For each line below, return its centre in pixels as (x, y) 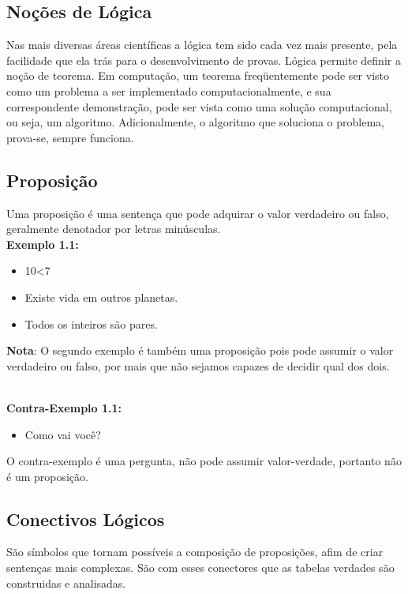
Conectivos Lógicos (86, 519)
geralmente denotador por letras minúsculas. (114, 229)
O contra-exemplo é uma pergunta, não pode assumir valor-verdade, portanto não (204, 461)
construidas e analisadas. (66, 583)
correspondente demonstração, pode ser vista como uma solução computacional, (199, 106)
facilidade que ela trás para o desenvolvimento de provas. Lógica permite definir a (204, 60)
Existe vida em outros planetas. (101, 297)
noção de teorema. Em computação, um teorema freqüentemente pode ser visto (198, 75)
